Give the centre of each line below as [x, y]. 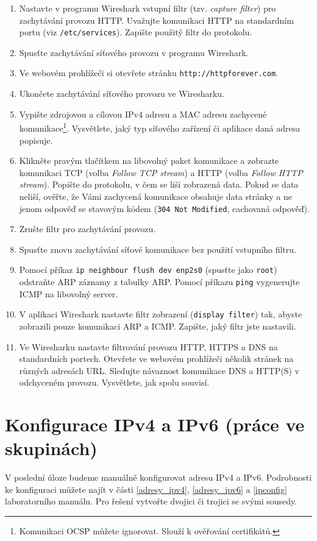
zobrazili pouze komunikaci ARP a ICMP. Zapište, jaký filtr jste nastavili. [158, 326]
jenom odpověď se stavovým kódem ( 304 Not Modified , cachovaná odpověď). [164, 208]
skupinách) [51, 448]
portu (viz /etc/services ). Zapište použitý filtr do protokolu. [136, 32]
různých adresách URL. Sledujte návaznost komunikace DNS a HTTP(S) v [159, 370]
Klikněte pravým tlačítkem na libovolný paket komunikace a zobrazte [149, 161]
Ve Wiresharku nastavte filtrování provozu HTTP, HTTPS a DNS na [148, 346]
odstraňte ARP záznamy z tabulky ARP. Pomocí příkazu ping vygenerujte [159, 281]
